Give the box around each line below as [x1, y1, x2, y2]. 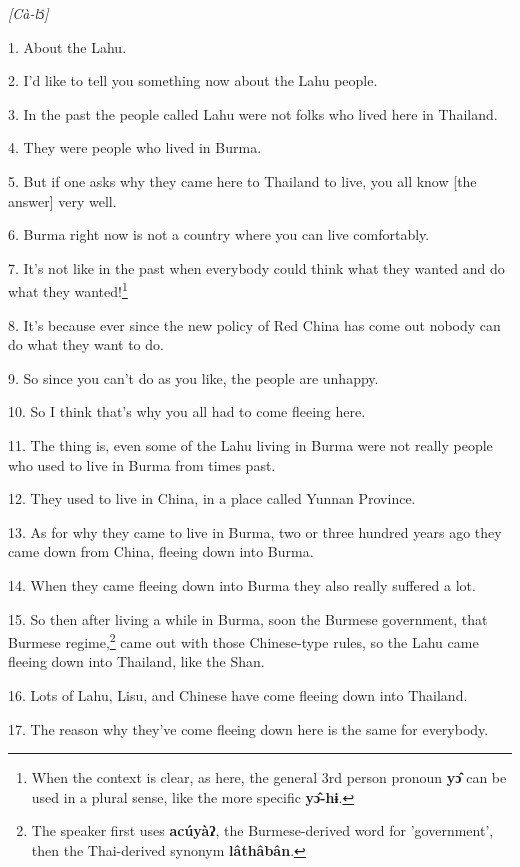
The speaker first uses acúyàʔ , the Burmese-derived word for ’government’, [31, 820, 494, 841]
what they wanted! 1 [8, 278, 128, 301]
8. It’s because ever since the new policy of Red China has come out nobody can [8, 314, 501, 335]
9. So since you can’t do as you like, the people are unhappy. [8, 367, 379, 388]
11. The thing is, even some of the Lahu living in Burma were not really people [8, 434, 493, 455]
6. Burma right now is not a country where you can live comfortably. [8, 224, 430, 245]
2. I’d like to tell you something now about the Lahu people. [8, 70, 378, 91]
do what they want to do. [8, 334, 164, 355]
